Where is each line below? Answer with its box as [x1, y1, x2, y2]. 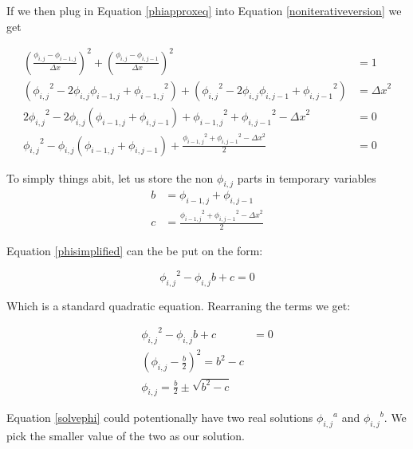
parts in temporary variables [237, 169, 376, 186]
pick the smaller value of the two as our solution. [6, 427, 245, 444]
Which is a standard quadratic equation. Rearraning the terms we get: [6, 297, 351, 313]
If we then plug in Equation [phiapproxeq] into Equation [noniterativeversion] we [6, 2, 402, 18]
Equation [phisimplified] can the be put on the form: [6, 242, 263, 258]
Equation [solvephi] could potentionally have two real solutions [6, 409, 313, 426]
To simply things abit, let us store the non [6, 169, 214, 186]
